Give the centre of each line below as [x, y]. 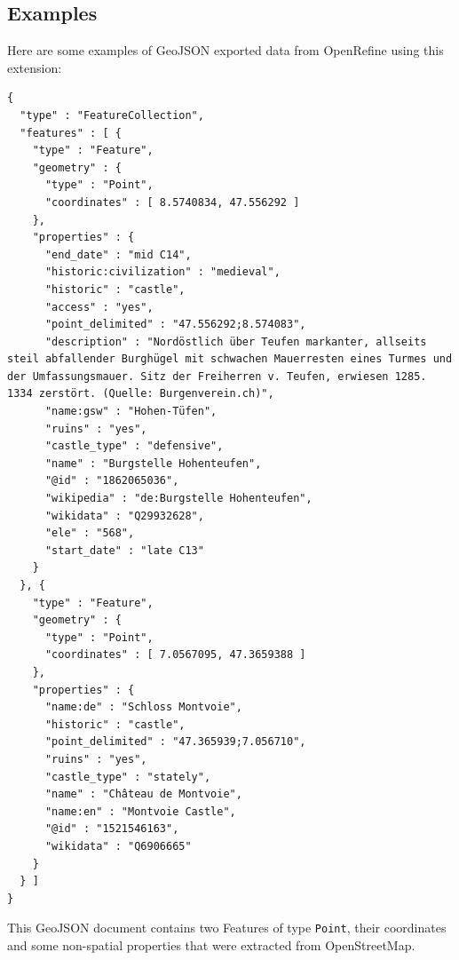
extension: [35, 67]
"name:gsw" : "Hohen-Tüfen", [131, 412]
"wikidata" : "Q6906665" [118, 846]
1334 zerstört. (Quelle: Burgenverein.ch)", [141, 394]
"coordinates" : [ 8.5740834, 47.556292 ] [172, 202]
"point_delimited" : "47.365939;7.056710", [175, 742]
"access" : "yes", [99, 307]
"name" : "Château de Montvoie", [143, 794]
